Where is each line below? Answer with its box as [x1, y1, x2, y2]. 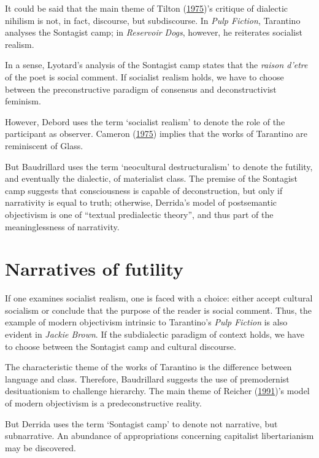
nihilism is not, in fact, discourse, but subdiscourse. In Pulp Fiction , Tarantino [5, 14, 301, 26]
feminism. [5, 95, 41, 107]
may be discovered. [5, 441, 76, 454]
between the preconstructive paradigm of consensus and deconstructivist [5, 82, 277, 95]
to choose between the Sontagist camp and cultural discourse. [5, 340, 236, 352]
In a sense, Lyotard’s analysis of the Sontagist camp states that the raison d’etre [5, 58, 308, 71]
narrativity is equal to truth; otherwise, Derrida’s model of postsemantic [5, 196, 277, 209]
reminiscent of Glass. [5, 139, 83, 152]
